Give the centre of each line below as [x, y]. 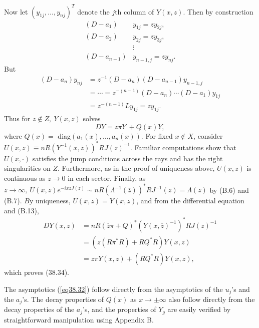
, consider [208, 135]
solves [92, 118]
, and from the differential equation [190, 201]
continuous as [25, 178]
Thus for [17, 118]
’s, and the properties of [119, 309]
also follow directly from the [212, 299]
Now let [16, 11]
